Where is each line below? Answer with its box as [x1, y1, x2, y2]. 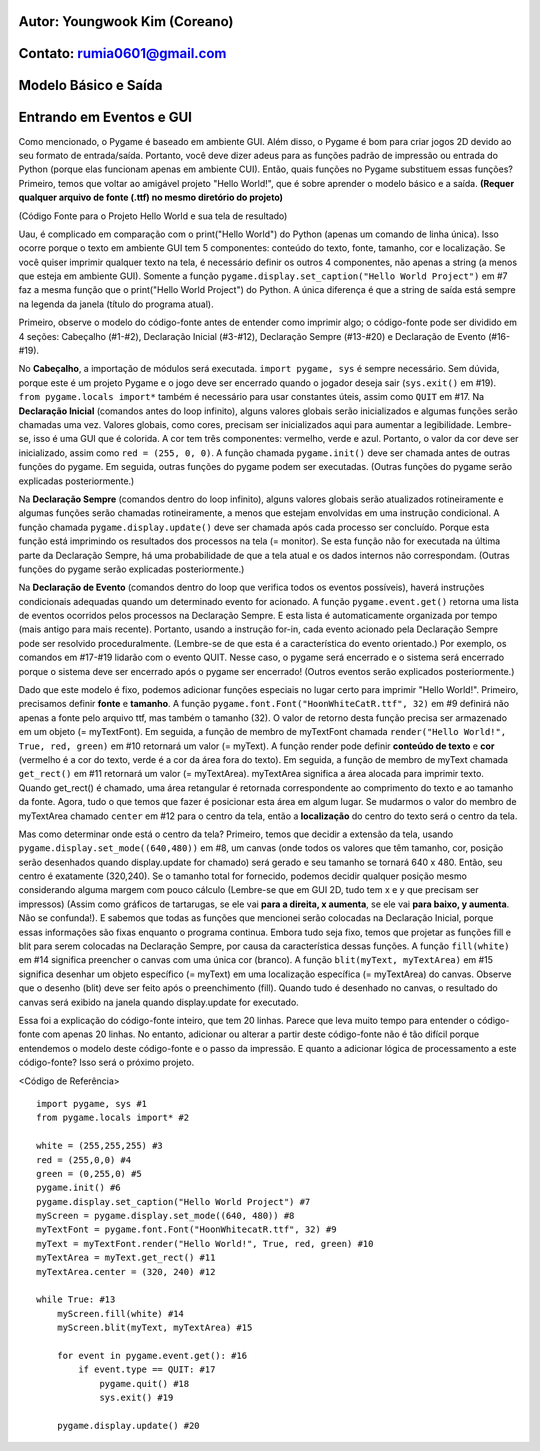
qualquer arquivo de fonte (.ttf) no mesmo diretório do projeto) [18, 191, 284, 204]
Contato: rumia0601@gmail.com [18, 45, 227, 62]
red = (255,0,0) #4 [36, 1154, 132, 1165]
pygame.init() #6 [36, 1182, 121, 1194]
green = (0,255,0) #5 [36, 1168, 142, 1179]
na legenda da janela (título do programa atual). [18, 298, 214, 310]
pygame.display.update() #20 [56, 1420, 200, 1431]
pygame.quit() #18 [99, 1378, 190, 1389]
